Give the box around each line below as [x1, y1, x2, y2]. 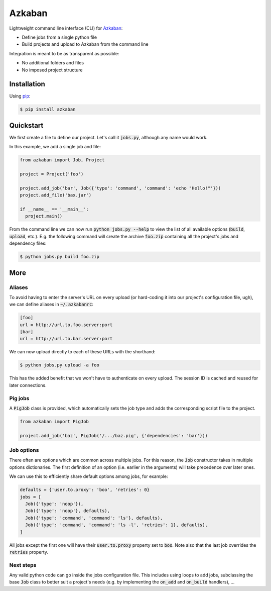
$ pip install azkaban [20, 107, 76, 113]
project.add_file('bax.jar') [20, 192, 92, 198]
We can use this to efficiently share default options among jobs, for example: [9, 473, 168, 479]
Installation [9, 80, 45, 88]
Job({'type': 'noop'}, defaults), [25, 508, 110, 514]
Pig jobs [9, 395, 30, 402]
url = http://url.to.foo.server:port [20, 322, 113, 328]
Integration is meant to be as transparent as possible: [9, 50, 119, 56]
